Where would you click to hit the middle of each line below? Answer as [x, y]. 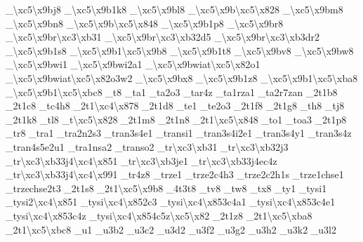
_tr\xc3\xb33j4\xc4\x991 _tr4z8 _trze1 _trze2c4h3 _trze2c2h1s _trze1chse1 [175, 174]
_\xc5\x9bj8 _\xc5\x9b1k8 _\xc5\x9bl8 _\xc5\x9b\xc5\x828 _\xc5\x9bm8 [174, 9]
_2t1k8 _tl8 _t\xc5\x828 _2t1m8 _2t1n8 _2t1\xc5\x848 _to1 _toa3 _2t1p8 [176, 119]
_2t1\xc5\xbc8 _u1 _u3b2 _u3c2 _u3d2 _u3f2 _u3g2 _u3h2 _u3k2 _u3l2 [171, 229]
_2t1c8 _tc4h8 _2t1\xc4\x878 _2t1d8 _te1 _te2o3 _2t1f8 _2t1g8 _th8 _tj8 [175, 106]
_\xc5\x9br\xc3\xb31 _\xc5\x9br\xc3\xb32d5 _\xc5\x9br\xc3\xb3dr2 [163, 37]
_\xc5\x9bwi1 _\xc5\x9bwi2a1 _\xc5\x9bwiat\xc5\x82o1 [133, 64]
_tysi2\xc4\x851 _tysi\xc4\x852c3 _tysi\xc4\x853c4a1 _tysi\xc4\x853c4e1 [171, 202]
